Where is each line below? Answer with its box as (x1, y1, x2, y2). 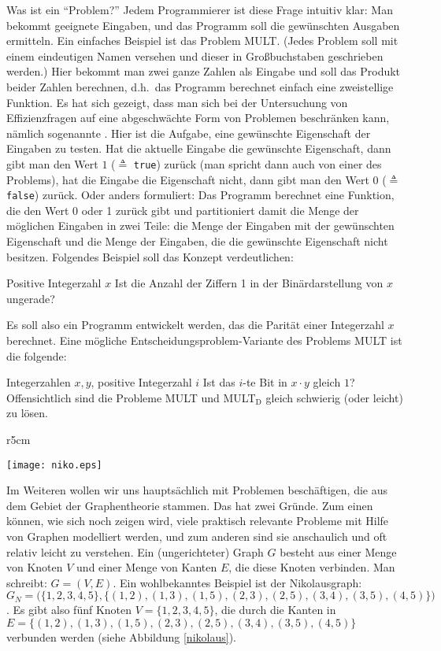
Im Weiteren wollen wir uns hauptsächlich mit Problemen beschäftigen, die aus (6, 482, 388, 498)
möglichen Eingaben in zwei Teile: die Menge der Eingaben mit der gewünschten (6, 217, 395, 234)
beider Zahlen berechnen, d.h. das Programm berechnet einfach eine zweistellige (6, 78, 394, 94)
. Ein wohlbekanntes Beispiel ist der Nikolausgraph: (113, 574, 362, 590)
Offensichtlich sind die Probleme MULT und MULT (6, 389, 256, 405)
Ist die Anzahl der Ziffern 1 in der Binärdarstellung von (114, 275, 384, 291)
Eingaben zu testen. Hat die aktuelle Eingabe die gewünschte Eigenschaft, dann (6, 140, 391, 157)
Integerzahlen (6, 374, 71, 390)
